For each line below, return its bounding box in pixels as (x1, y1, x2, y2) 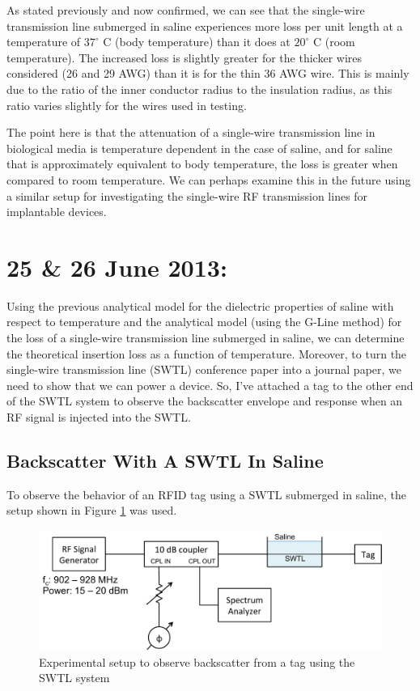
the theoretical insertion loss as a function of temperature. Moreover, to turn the (6, 345, 407, 362)
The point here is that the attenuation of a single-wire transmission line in (6, 124, 375, 141)
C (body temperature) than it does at (103, 33, 291, 50)
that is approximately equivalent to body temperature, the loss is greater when (6, 155, 398, 172)
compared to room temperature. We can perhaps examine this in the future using (6, 171, 411, 188)
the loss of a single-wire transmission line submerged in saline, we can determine (6, 329, 405, 346)
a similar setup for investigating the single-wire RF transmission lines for (6, 187, 368, 204)
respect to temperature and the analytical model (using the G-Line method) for (6, 313, 402, 330)
